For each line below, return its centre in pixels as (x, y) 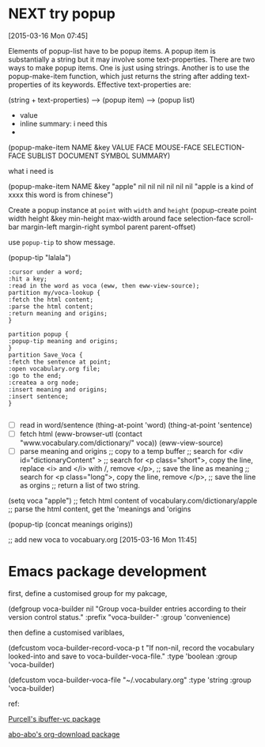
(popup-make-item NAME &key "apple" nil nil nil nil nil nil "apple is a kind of (131, 186)
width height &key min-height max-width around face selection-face (120, 218)
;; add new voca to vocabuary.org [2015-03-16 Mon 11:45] (103, 540)
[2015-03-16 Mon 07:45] (48, 36)
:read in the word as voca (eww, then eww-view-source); (104, 285)
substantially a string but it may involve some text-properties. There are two (132, 59)
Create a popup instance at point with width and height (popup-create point (132, 209)
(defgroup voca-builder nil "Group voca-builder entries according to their (127, 609)
